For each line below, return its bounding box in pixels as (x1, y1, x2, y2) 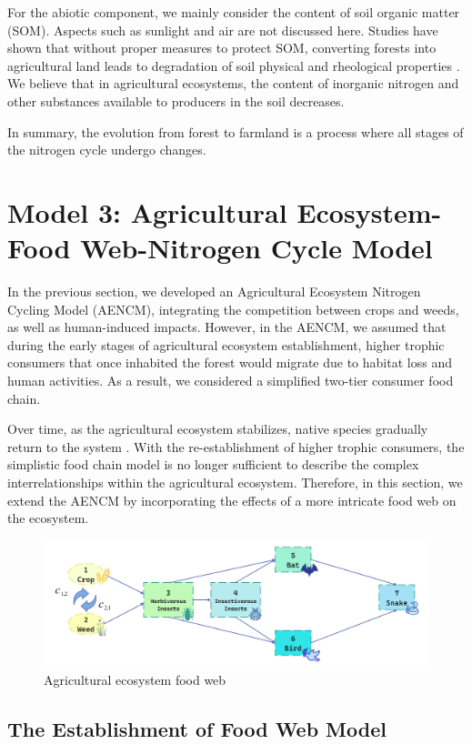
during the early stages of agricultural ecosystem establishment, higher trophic (7, 335, 445, 354)
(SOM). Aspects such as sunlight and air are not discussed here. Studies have (7, 20, 438, 39)
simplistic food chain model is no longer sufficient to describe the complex (7, 455, 419, 474)
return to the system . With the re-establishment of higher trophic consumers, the (7, 437, 465, 456)
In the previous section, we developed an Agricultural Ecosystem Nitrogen (7, 282, 421, 301)
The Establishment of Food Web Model (7, 714, 387, 742)
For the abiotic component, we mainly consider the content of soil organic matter (7, 3, 460, 21)
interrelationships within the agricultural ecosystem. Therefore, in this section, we (7, 473, 463, 491)
